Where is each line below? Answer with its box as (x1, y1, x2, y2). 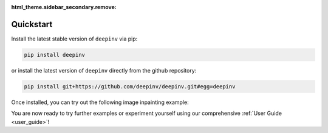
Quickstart (11, 19, 53, 30)
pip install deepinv (24, 51, 85, 58)
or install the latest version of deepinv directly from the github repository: (11, 66, 197, 74)
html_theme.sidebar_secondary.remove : (11, 4, 117, 10)
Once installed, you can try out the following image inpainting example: (11, 99, 189, 106)
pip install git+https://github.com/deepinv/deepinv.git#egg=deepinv (24, 83, 236, 90)
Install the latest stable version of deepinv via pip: (11, 35, 138, 42)
